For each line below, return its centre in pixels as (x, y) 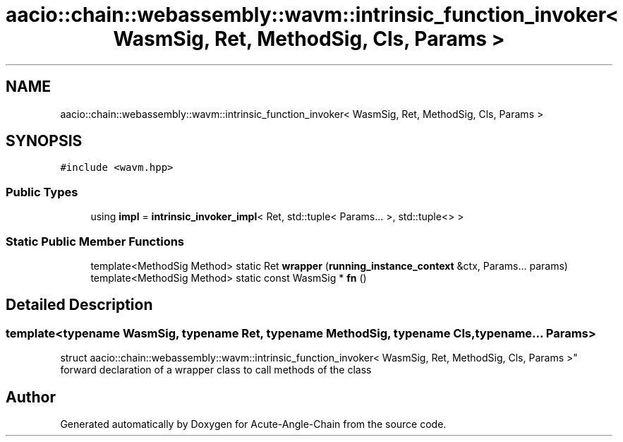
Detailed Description (79, 305)
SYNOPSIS (44, 141)
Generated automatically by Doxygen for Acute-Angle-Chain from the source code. (253, 424)
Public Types (42, 192)
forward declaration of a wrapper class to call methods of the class (216, 370)
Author (31, 397)
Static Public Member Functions (95, 241)
